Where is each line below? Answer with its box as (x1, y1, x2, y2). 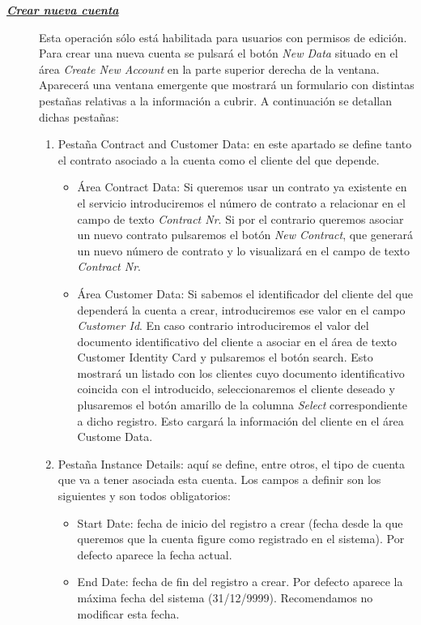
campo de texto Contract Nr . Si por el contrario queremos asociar (77, 210, 404, 227)
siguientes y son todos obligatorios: (57, 487, 231, 504)
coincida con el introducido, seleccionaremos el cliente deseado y (77, 380, 395, 397)
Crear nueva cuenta (6, 2, 119, 18)
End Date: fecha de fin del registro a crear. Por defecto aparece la (77, 573, 403, 590)
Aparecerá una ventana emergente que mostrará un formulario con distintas (39, 76, 415, 93)
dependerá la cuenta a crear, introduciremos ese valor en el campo (77, 301, 406, 318)
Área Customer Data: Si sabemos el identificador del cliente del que (77, 285, 413, 302)
